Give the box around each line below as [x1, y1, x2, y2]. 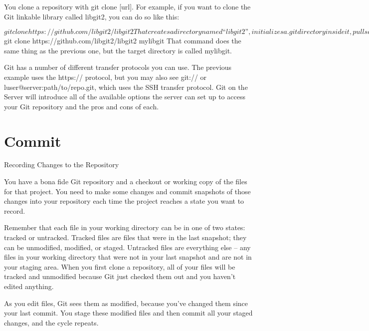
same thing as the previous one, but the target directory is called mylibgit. [4, 45, 232, 55]
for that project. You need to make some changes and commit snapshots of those [4, 186, 251, 196]
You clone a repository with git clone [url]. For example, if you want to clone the [4, 1, 251, 11]
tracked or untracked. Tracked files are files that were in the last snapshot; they [4, 232, 247, 243]
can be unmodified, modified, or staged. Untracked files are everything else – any [4, 242, 251, 252]
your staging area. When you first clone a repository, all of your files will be [4, 261, 235, 272]
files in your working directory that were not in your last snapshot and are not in [4, 252, 252, 262]
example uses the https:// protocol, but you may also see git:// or [4, 71, 207, 82]
